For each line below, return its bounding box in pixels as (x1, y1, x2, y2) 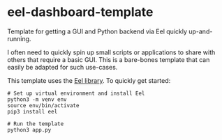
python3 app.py (7, 126, 52, 133)
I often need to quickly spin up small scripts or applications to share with (7, 48, 216, 56)
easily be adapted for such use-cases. (7, 63, 118, 71)
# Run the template (7, 120, 64, 127)
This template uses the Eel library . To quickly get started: (7, 76, 171, 84)
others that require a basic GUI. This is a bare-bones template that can (7, 55, 210, 63)
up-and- (188, 27, 213, 36)
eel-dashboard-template (7, 4, 154, 20)
